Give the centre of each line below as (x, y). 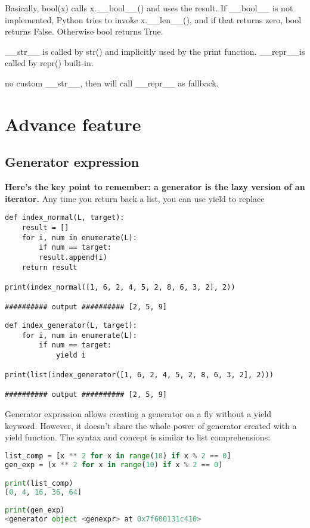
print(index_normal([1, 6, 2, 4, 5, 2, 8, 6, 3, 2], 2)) (120, 287)
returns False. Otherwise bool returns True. (84, 31)
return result (49, 267)
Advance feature (73, 124)
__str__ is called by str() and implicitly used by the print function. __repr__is (155, 51)
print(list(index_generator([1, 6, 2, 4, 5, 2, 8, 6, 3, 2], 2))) (139, 375)
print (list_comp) (39, 484)
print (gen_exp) (35, 510)
